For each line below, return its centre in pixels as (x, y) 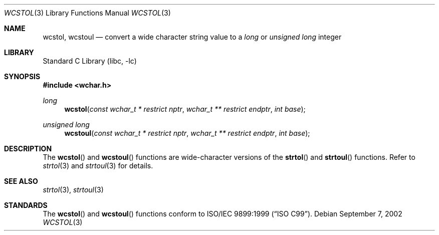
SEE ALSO (21, 181)
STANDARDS (26, 205)
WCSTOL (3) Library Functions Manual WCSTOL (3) (87, 13)
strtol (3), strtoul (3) (73, 190)
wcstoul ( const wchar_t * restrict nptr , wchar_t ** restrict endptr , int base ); (187, 133)
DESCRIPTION (28, 149)
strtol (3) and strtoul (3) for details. (98, 166)
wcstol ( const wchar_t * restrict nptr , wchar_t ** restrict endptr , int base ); (185, 109)
